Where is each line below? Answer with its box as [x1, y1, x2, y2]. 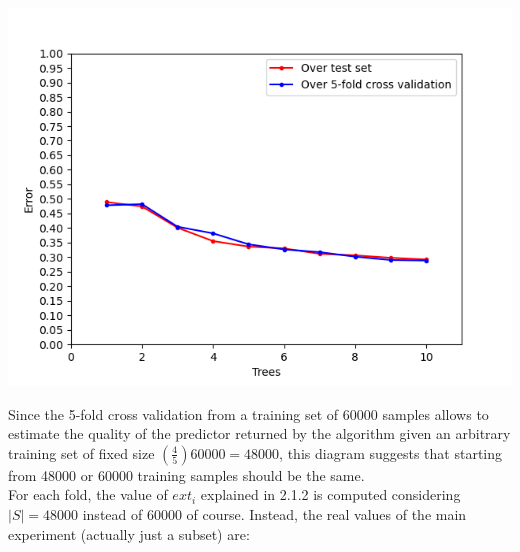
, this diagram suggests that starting [279, 442, 503, 463]
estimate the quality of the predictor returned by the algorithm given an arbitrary [8, 423, 511, 444]
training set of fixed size [8, 442, 155, 463]
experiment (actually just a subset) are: [8, 523, 250, 544]
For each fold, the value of [8, 484, 168, 505]
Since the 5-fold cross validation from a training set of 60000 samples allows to [8, 403, 489, 424]
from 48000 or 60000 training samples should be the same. [8, 464, 365, 485]
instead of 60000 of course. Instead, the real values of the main [82, 503, 467, 524]
